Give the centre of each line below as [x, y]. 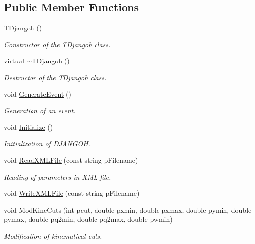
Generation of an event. [40, 110]
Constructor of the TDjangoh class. [57, 44]
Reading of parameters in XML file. [58, 176]
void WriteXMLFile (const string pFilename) [72, 193]
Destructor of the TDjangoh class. [55, 77]
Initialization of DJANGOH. [47, 143]
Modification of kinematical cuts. [53, 235]
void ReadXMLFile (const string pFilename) [71, 160]
